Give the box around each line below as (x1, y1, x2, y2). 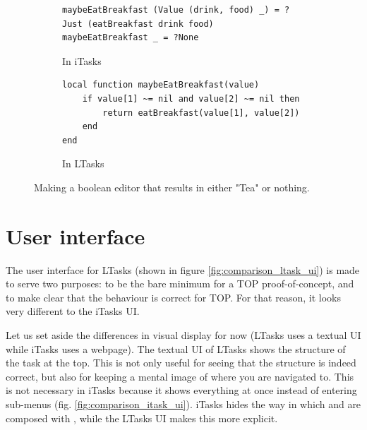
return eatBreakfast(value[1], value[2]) (102, 107, 300, 118)
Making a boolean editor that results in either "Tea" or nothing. (34, 179, 310, 194)
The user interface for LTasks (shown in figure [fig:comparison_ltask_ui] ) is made (6, 262, 360, 277)
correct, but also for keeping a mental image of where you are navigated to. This (6, 369, 354, 383)
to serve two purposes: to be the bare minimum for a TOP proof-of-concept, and (6, 276, 354, 291)
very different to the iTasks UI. (6, 304, 140, 318)
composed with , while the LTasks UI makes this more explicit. (6, 410, 278, 425)
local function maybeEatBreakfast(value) (62, 80, 260, 90)
